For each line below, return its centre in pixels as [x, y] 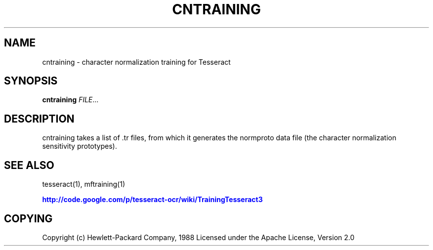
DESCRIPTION [39, 119]
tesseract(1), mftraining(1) [84, 184]
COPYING [28, 218]
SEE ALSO [29, 165]
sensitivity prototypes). [80, 146]
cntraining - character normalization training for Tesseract [136, 62]
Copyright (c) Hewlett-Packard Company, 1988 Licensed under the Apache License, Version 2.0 [198, 237]
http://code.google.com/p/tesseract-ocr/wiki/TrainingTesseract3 [152, 200]
